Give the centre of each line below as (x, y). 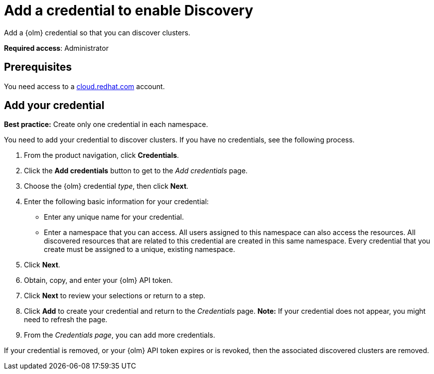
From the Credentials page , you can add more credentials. (120, 335)
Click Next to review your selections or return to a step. (115, 296)
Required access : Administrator (56, 48)
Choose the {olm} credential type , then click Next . (106, 186)
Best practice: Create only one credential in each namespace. (106, 125)
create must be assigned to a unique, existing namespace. (140, 249)
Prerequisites (38, 67)
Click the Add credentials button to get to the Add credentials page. (136, 171)
